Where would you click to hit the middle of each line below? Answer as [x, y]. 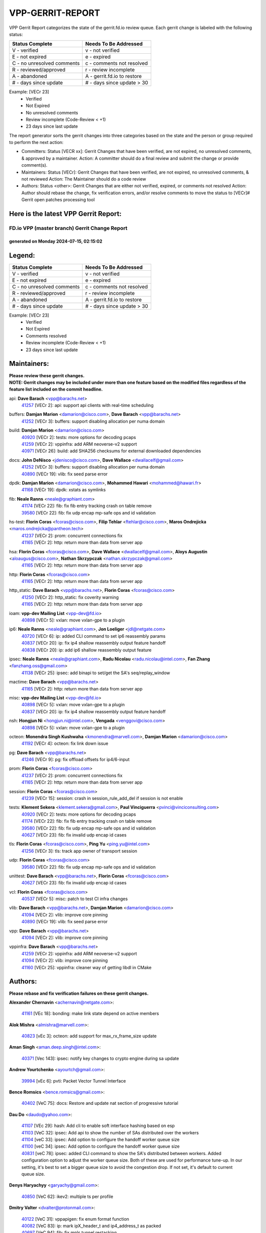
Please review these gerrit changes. [47, 375]
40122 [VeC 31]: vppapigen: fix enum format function [75, 1219]
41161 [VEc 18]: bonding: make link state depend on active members [90, 1014]
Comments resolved [46, 336]
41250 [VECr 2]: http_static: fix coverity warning [70, 597]
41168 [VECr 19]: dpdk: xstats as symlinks [64, 490]
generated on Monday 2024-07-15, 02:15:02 [56, 241]
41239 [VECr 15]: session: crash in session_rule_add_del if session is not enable [102, 798]
